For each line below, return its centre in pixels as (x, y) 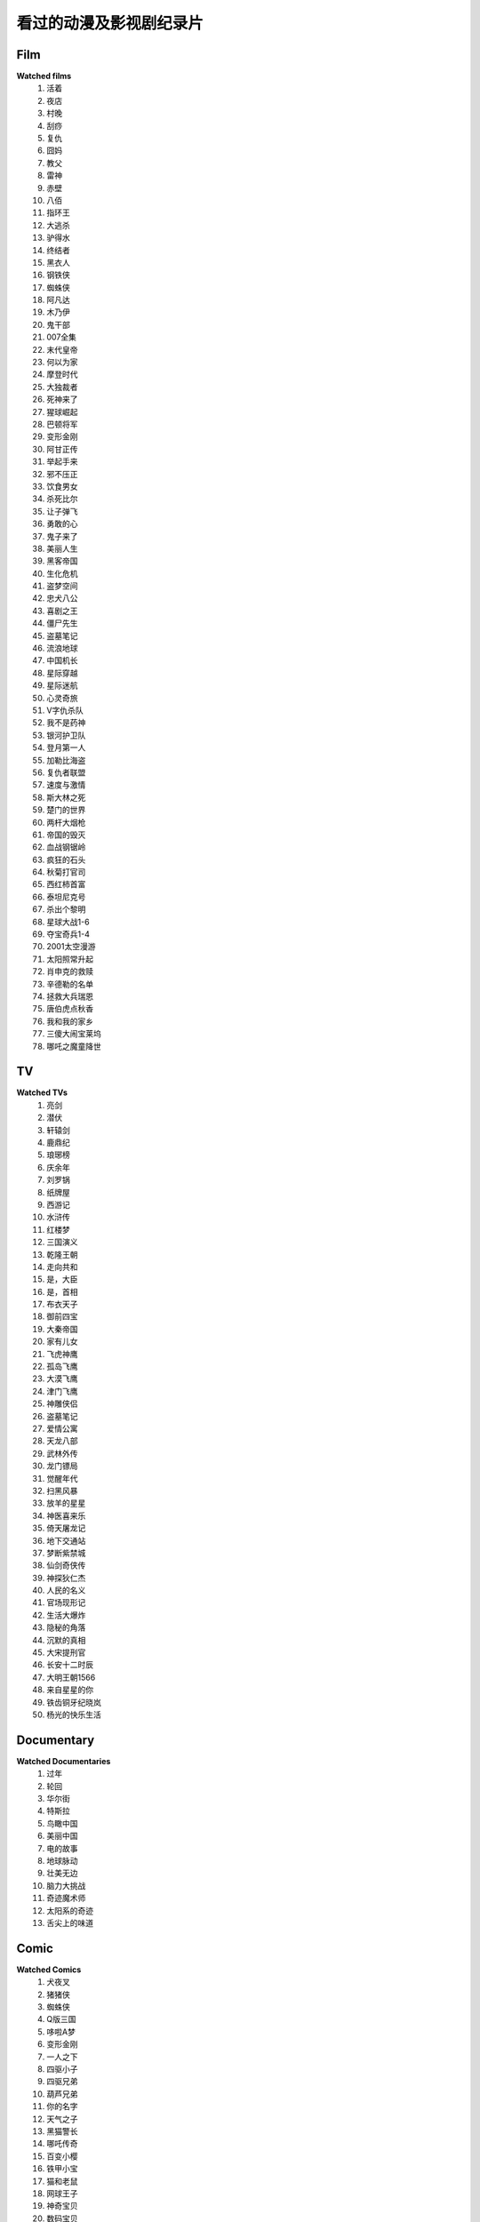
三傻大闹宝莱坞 (74, 1034)
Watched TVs (42, 1092)
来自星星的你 (70, 1690)
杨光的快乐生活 (74, 1714)
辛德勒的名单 (70, 984)
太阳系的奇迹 (70, 1910)
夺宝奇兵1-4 (68, 934)
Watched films (44, 76)
